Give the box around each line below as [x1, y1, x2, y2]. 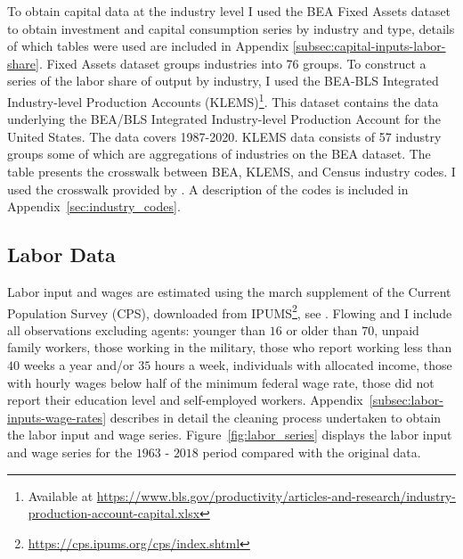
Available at [28, 486, 93, 505]
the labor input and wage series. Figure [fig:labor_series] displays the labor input [7, 425, 452, 444]
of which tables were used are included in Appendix [7, 37, 289, 55]
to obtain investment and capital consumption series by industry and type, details [7, 19, 455, 37]
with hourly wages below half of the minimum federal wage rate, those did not [7, 373, 435, 391]
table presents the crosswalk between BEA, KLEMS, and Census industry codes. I [7, 162, 456, 180]
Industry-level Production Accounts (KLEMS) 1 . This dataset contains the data [7, 89, 439, 111]
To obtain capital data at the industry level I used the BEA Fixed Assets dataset [7, 2, 451, 20]
